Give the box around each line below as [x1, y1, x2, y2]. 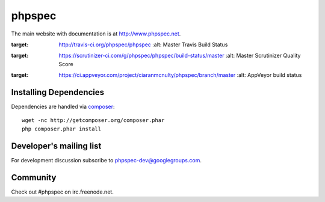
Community [11, 172, 57, 183]
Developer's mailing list [11, 141, 102, 151]
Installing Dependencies [11, 87, 105, 97]
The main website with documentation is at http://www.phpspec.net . [11, 30, 181, 37]
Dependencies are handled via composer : [11, 103, 115, 111]
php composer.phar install [22, 125, 102, 132]
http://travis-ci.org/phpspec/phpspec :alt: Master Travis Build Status [58, 41, 228, 48]
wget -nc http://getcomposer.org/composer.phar [22, 117, 165, 124]
